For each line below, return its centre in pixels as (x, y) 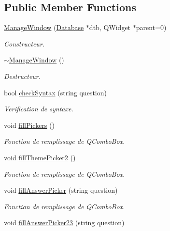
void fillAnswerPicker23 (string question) (64, 223)
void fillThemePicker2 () (40, 157)
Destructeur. (22, 76)
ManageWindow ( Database (44, 27)
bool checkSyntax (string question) (55, 92)
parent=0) (151, 27)
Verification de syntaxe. (39, 109)
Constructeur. (24, 43)
